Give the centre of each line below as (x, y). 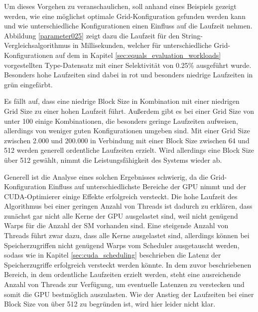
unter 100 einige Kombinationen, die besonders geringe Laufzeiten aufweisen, (121, 121)
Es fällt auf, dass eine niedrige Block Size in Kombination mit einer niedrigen (122, 101)
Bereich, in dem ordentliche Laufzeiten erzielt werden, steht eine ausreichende (123, 274)
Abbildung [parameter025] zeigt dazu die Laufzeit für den (92, 35)
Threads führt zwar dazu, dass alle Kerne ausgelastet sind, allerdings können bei (127, 235)
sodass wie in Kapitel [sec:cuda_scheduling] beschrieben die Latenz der (113, 255)
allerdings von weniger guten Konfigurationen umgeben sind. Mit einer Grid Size (127, 131)
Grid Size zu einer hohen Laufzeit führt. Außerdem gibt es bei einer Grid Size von (129, 111)
